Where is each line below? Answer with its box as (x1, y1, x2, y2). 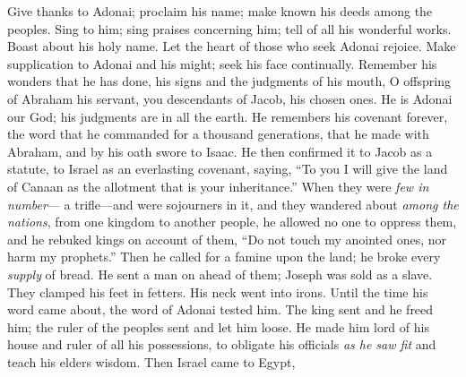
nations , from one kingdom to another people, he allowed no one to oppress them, (7, 212, 457, 231)
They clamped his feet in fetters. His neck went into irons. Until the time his (7, 282, 428, 301)
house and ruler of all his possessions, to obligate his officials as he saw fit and (7, 335, 436, 354)
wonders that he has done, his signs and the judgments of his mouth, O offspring (7, 72, 451, 90)
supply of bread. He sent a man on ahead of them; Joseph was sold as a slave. (7, 264, 433, 283)
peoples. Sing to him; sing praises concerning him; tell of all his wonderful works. (7, 19, 452, 38)
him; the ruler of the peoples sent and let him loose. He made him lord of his (7, 317, 429, 336)
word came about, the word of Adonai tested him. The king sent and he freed (7, 300, 434, 319)
